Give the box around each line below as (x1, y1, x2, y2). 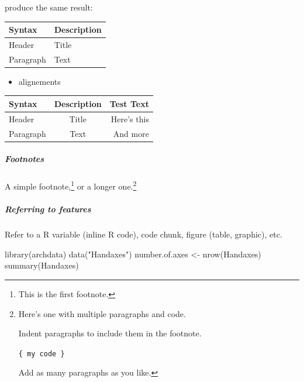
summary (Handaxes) (5, 259, 79, 271)
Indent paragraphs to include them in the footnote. (18, 327, 202, 339)
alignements (18, 75, 61, 87)
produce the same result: (5, 1, 93, 13)
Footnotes (5, 153, 44, 165)
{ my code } (18, 349, 65, 358)
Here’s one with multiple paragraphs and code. (18, 307, 186, 319)
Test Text (109, 97, 149, 109)
